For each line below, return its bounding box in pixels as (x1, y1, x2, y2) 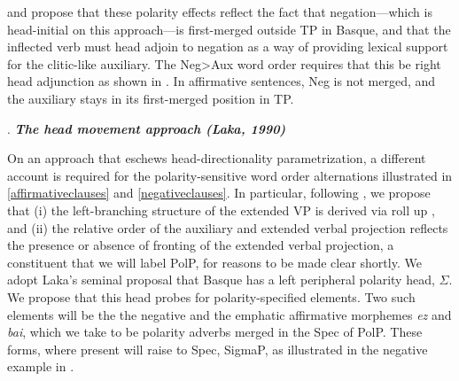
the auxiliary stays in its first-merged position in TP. (7, 89, 294, 107)
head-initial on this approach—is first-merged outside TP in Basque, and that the (7, 19, 451, 38)
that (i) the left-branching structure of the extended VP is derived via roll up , (7, 200, 435, 219)
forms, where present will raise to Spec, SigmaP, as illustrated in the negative (7, 339, 428, 358)
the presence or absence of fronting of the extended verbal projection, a (7, 236, 394, 254)
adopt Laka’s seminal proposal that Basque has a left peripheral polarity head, (7, 270, 435, 289)
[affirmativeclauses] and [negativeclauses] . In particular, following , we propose (7, 183, 431, 202)
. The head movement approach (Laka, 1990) (7, 119, 286, 137)
